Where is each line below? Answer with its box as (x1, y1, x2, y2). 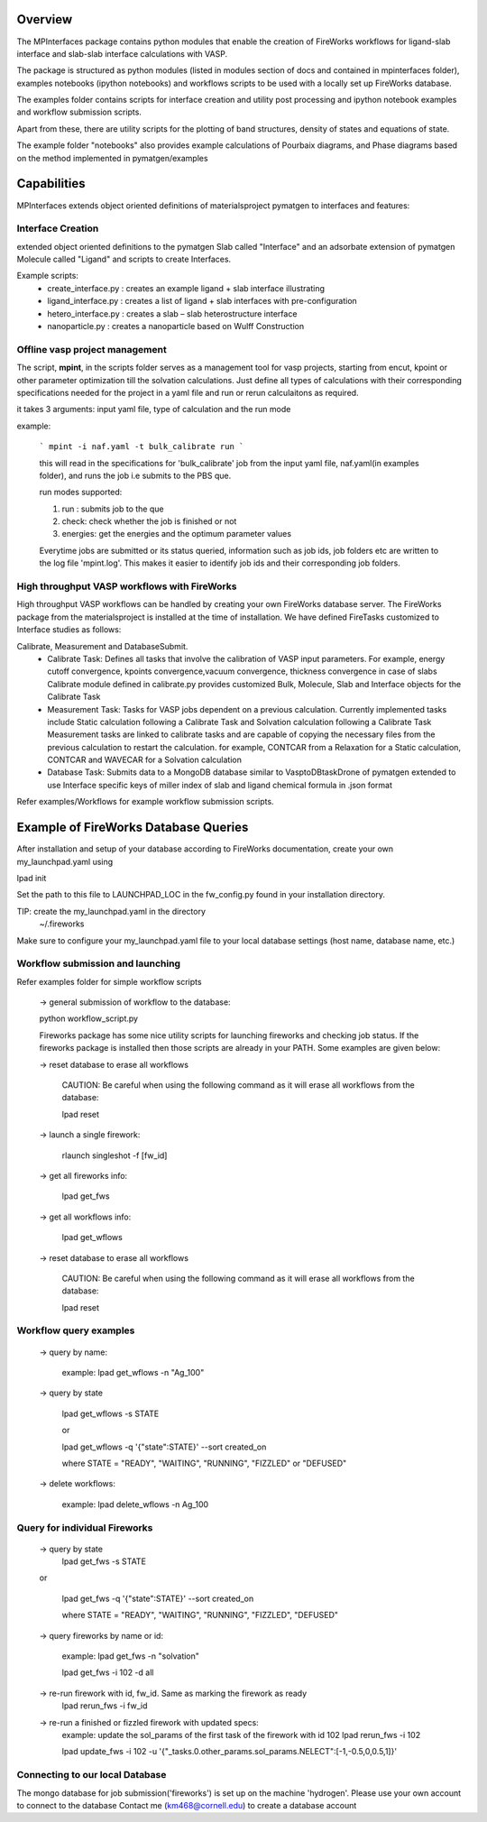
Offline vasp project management (16, 343, 167, 355)
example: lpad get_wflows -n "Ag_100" (61, 1367, 205, 1378)
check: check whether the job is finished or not (61, 516, 237, 527)
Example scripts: (16, 271, 78, 281)
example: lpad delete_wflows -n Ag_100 (61, 1498, 209, 1510)
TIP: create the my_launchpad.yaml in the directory (16, 906, 207, 916)
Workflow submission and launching (16, 957, 180, 970)
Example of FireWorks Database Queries (16, 820, 249, 835)
